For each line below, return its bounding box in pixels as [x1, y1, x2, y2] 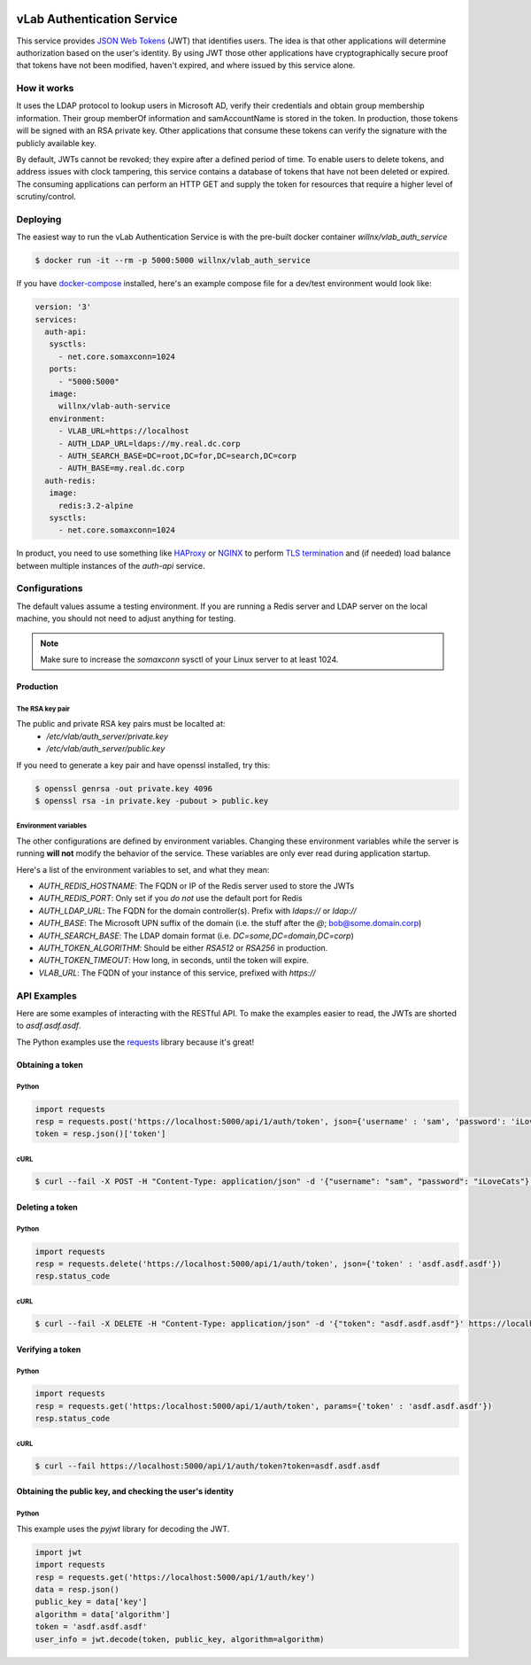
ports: [49, 364, 78, 374]
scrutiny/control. [16, 191, 77, 202]
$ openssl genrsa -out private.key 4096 [35, 783, 212, 793]
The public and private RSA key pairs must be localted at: [16, 719, 226, 729]
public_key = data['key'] [35, 1597, 148, 1607]
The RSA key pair [16, 704, 71, 713]
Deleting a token [16, 1202, 79, 1212]
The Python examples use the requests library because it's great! [16, 1037, 255, 1047]
